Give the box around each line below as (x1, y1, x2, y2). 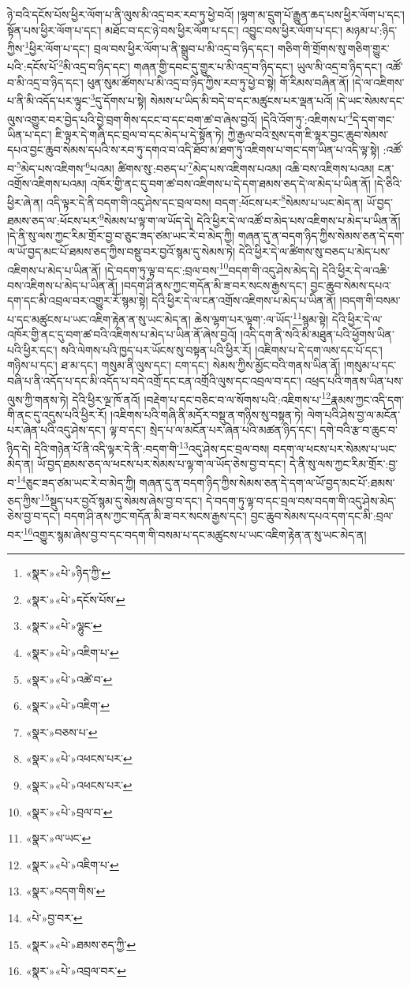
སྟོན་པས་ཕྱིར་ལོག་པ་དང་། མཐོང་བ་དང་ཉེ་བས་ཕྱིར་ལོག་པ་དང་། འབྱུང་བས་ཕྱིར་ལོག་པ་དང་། (7, 21, 343, 38)
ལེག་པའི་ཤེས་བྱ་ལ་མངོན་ (306, 406, 401, 422)
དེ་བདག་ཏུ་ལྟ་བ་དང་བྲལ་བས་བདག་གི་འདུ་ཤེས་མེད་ (206, 492, 397, 509)
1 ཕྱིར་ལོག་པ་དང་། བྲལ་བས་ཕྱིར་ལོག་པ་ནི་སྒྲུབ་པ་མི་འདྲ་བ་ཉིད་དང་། (24, 38, 275, 56)
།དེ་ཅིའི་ (374, 175, 402, 192)
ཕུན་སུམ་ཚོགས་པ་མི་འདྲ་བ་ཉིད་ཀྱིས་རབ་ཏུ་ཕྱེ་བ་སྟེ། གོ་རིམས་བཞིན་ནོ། (87, 73, 349, 90)
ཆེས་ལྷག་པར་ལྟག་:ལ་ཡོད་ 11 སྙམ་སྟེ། (194, 308, 329, 327)
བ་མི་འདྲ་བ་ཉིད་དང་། (7, 73, 84, 90)
